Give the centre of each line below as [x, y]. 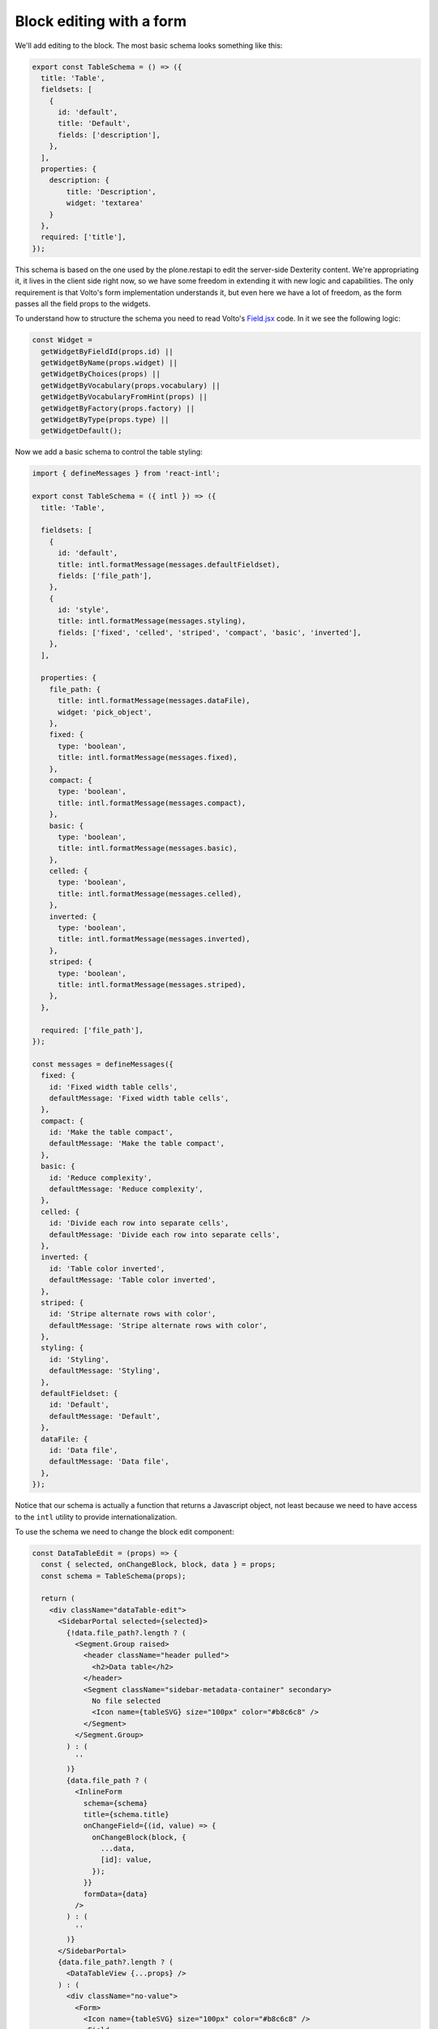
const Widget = [62, 340]
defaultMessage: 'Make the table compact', [137, 1144]
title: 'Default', [94, 123]
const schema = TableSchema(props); [114, 1576]
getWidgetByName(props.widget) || [109, 363]
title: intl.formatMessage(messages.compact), [152, 803]
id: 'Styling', [79, 1359]
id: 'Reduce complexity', [101, 1178]
